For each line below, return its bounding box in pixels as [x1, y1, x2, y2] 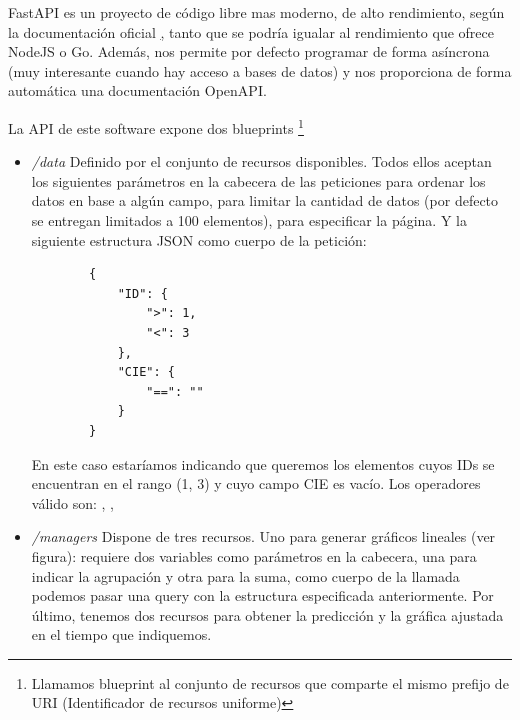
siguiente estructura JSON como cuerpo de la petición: [31, 229, 367, 250]
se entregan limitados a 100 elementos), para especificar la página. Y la [31, 210, 467, 230]
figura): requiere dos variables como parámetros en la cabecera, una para [31, 545, 477, 566]
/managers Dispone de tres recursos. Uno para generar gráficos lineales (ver [31, 526, 496, 547]
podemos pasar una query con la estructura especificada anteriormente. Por [31, 585, 494, 606]
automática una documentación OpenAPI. [8, 80, 267, 101]
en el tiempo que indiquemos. [31, 624, 212, 645]
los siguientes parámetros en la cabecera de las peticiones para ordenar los [31, 170, 486, 191]
